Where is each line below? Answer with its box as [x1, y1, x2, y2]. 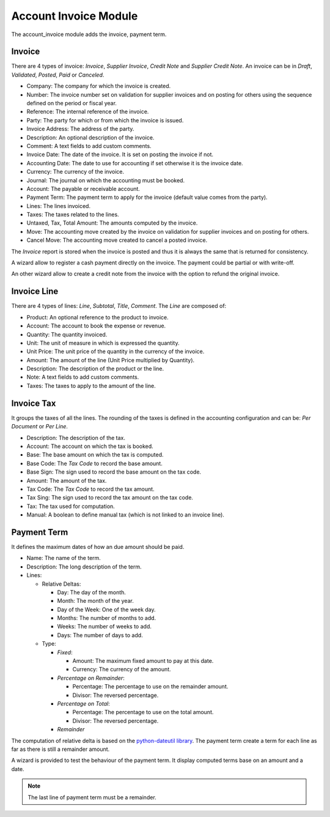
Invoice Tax [11, 398, 56, 408]
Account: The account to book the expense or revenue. [26, 322, 166, 330]
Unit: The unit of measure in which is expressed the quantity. [26, 339, 180, 346]
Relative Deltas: [42, 580, 81, 588]
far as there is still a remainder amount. [11, 745, 110, 753]
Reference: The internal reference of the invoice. [26, 108, 149, 116]
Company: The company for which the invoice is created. [26, 83, 171, 90]
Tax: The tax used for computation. [26, 502, 116, 510]
